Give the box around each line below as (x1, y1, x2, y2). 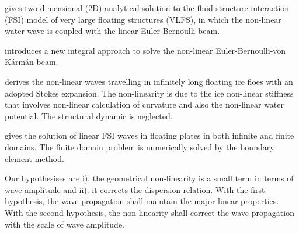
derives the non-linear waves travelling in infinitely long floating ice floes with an (5, 75, 293, 87)
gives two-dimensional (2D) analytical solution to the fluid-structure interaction (5, 2, 290, 13)
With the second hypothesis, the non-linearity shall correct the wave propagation (5, 206, 294, 218)
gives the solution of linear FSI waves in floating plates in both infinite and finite (5, 129, 294, 142)
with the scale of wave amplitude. (5, 218, 125, 230)
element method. (5, 152, 64, 164)
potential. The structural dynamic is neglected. (5, 109, 173, 122)
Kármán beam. (5, 56, 58, 68)
